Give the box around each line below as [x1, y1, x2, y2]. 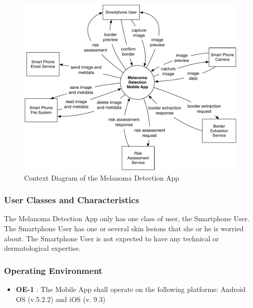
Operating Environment [4, 264, 102, 276]
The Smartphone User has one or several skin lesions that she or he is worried [4, 223, 244, 234]
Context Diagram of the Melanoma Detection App [24, 172, 179, 183]
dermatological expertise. [4, 243, 81, 253]
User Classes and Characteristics [4, 194, 140, 206]
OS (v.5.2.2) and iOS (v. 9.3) [16, 293, 105, 304]
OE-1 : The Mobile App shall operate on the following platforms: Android [16, 284, 246, 294]
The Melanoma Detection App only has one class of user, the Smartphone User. [4, 213, 250, 224]
